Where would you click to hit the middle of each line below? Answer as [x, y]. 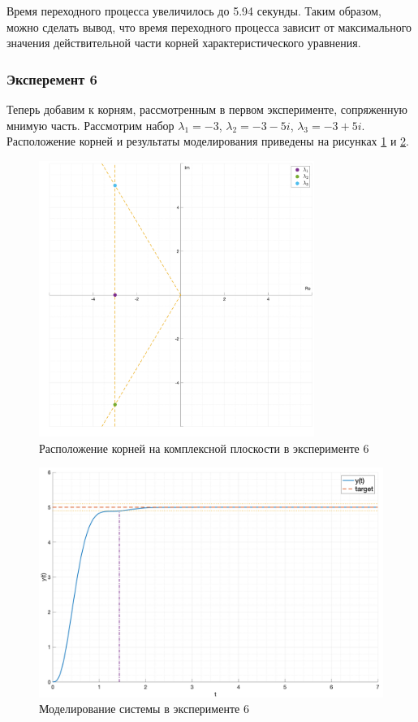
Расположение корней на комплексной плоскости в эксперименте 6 [204, 448]
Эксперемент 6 [52, 78]
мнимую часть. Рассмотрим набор [90, 125]
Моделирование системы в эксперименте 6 [144, 709]
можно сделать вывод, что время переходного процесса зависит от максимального [209, 26]
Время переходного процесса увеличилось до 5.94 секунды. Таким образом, [194, 11]
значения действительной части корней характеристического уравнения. [184, 43]
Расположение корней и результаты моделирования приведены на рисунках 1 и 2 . [208, 141]
